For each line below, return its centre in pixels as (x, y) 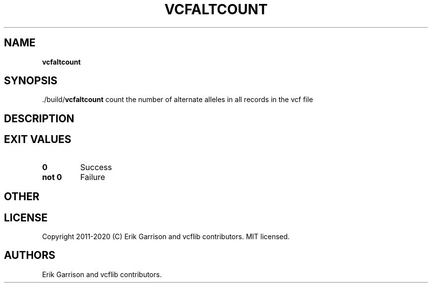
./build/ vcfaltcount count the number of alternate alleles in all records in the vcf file (178, 100)
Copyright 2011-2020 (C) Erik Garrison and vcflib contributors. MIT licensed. (166, 236)
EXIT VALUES (38, 140)
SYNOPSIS (31, 81)
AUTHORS (30, 255)
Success (96, 167)
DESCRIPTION (39, 118)
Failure (93, 177)
